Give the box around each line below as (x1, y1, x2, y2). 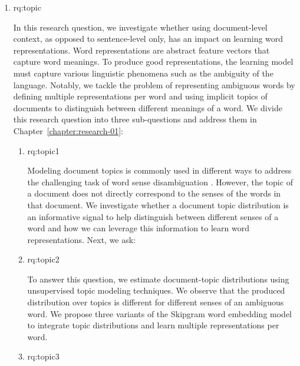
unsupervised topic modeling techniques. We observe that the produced (27, 284, 285, 297)
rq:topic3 (27, 350, 60, 362)
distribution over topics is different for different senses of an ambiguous (27, 296, 284, 308)
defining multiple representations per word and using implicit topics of (13, 90, 268, 102)
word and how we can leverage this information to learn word (27, 222, 249, 234)
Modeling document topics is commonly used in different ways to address (27, 164, 292, 177)
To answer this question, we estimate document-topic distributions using (27, 272, 289, 285)
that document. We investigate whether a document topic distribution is (27, 198, 289, 211)
